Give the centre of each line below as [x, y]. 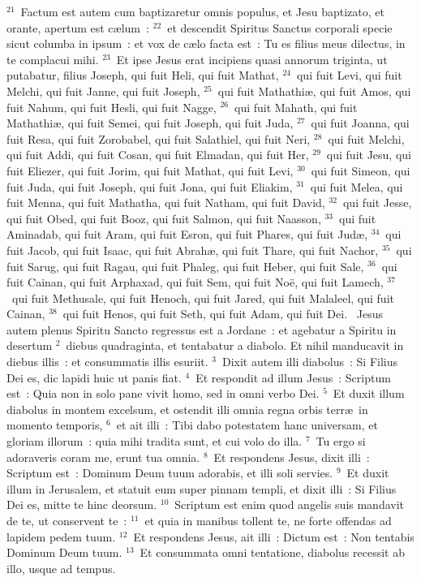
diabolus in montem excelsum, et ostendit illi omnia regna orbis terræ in [187, 409]
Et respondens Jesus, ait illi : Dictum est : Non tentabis [274, 536]
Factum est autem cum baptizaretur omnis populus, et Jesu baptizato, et [202, 11]
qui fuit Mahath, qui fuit [296, 107]
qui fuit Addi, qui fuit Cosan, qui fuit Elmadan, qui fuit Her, [158, 155]
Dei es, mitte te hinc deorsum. [82, 504]
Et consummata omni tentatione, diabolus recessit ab [273, 552]
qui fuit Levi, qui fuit [349, 75]
